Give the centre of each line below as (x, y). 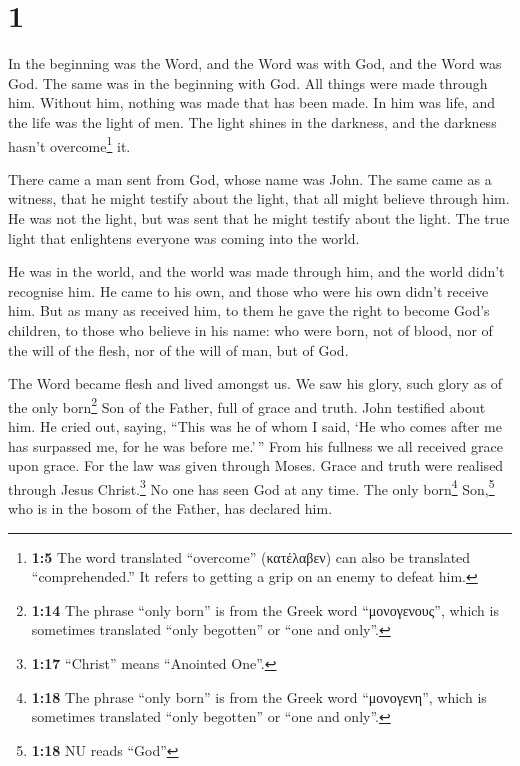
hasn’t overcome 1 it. (69, 144)
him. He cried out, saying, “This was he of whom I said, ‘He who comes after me (255, 425)
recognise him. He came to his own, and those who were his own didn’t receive (248, 290)
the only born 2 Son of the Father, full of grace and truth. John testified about (247, 405)
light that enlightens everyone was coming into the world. (184, 237)
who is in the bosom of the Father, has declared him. (170, 507)
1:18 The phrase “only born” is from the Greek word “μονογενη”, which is (259, 696)
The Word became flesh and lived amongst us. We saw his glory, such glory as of (255, 383)
